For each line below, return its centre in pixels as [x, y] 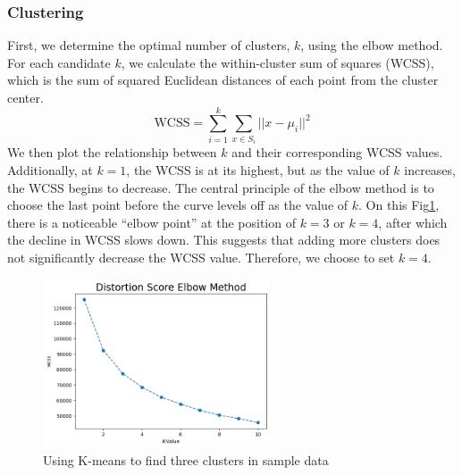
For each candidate [59, 62]
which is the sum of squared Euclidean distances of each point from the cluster [223, 80]
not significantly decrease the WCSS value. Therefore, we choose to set [201, 257]
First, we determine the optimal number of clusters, [149, 45]
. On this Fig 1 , [399, 205]
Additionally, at [50, 169]
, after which [413, 222]
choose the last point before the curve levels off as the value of [178, 205]
